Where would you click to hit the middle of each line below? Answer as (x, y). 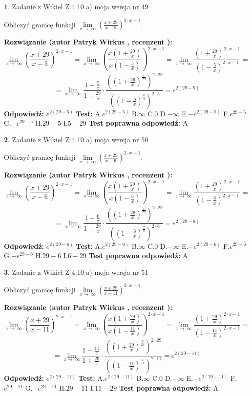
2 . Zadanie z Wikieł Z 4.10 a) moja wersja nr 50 (76, 139)
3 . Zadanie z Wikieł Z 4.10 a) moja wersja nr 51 (76, 272)
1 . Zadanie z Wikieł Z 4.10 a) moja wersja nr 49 (76, 6)
